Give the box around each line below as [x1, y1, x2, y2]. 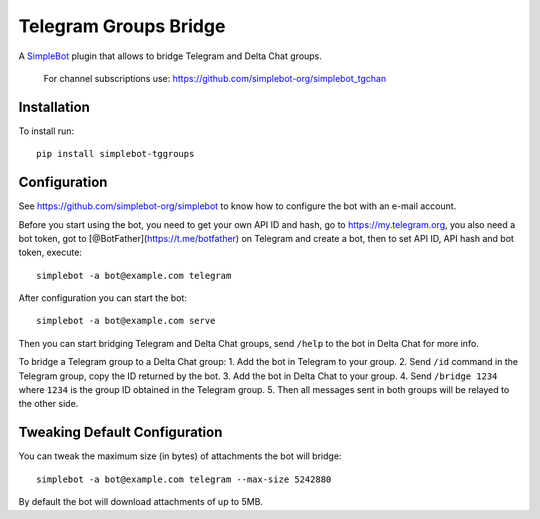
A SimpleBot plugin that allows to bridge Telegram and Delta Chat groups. [18, 50, 322, 62]
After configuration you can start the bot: [18, 292, 187, 304]
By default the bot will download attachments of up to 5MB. [18, 496, 264, 508]
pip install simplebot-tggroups [36, 148, 195, 160]
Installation [18, 98, 90, 115]
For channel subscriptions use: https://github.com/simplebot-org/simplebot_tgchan [43, 72, 387, 84]
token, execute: [18, 246, 82, 259]
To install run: [18, 125, 75, 137]
